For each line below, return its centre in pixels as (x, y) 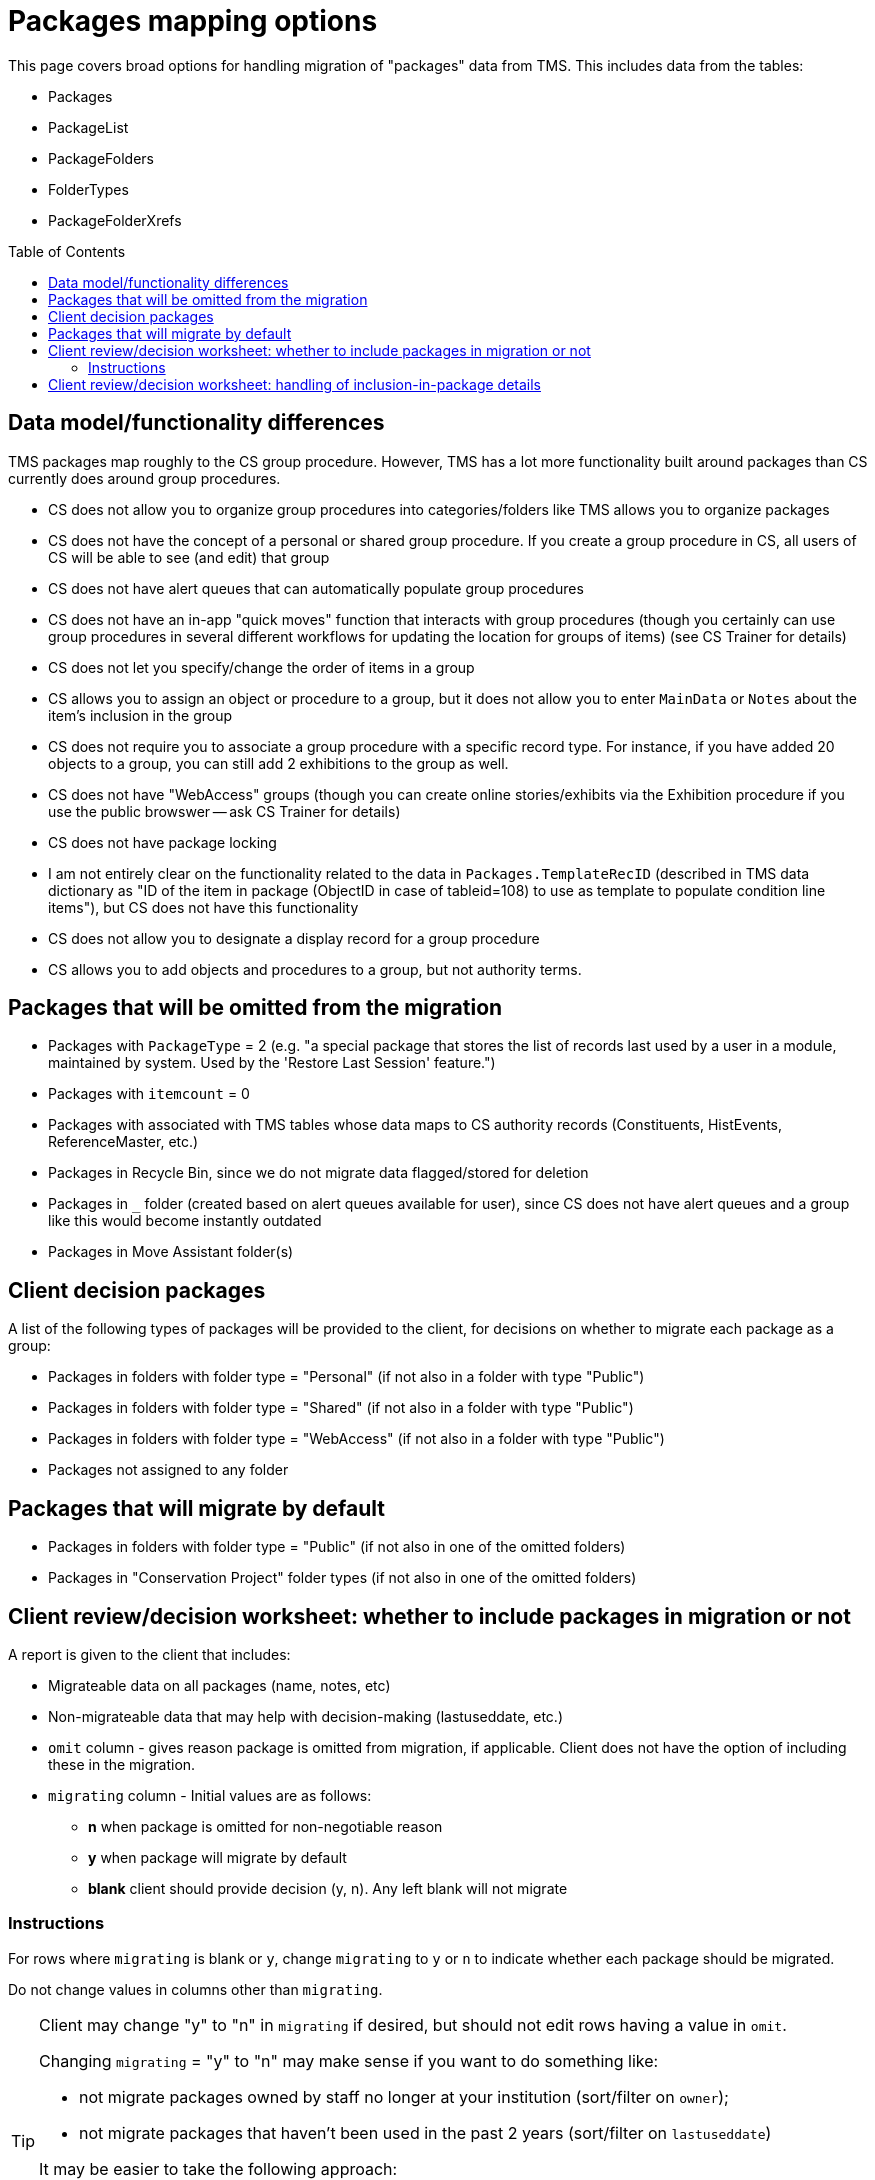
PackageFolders (101, 158)
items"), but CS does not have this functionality (203, 907)
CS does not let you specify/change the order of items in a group (261, 667)
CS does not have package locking (162, 842)
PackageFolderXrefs (115, 220)
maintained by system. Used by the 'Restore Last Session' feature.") (272, 1063)
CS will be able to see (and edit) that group (189, 557)
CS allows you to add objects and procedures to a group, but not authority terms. (315, 969)
